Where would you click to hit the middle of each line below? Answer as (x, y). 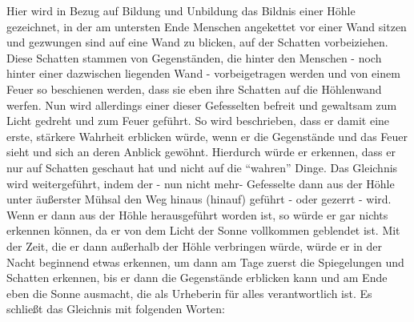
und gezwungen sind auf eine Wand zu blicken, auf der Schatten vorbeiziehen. (197, 42)
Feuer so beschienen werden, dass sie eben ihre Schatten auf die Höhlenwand (194, 89)
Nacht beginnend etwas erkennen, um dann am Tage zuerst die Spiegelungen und (205, 262)
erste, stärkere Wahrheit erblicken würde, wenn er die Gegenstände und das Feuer (207, 136)
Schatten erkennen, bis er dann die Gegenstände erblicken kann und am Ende (197, 278)
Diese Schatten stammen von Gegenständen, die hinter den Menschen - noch (194, 57)
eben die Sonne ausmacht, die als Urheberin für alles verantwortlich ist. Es (189, 293)
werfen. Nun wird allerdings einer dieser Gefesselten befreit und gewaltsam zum (202, 105)
